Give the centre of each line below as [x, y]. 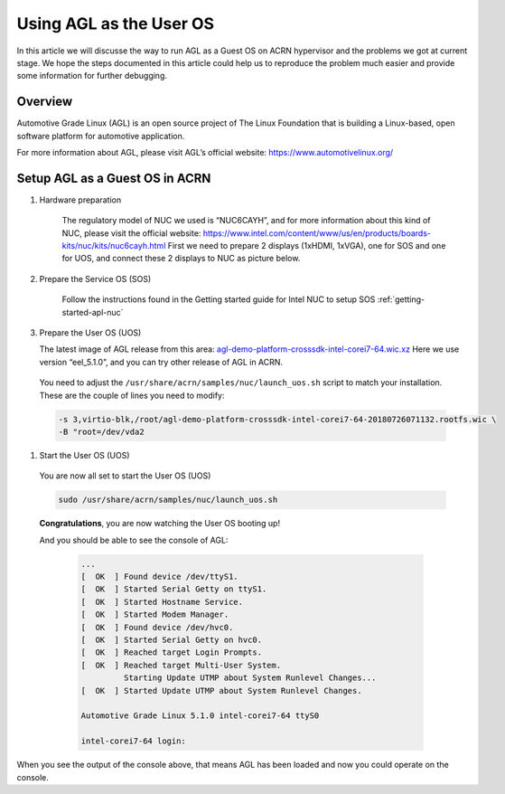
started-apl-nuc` [93, 312]
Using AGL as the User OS [116, 24]
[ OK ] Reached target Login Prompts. [171, 652]
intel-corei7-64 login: [134, 741]
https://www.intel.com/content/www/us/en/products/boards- [317, 233]
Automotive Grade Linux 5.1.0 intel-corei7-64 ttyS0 [200, 716]
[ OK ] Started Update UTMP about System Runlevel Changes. [221, 690]
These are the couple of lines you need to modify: [132, 395]
